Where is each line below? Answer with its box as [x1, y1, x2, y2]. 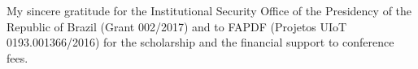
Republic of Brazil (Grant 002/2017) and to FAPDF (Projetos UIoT [7, 18, 347, 34]
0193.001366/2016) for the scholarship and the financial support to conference [7, 34, 394, 51]
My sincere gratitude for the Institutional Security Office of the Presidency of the [7, 2, 412, 18]
